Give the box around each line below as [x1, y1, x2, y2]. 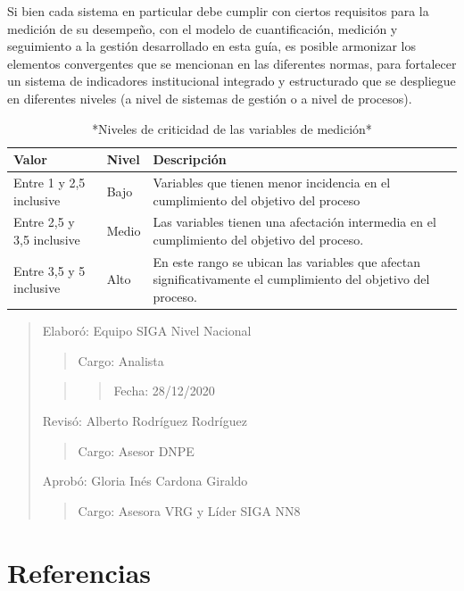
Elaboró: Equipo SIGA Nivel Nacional [42, 321, 252, 340]
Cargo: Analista [78, 351, 164, 370]
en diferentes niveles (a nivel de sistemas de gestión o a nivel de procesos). [7, 88, 412, 107]
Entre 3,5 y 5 [13, 261, 86, 279]
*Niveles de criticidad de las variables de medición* [92, 119, 372, 137]
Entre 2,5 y [13, 212, 75, 231]
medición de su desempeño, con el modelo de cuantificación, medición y [7, 19, 398, 37]
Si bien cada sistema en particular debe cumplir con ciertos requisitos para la [7, 2, 429, 20]
